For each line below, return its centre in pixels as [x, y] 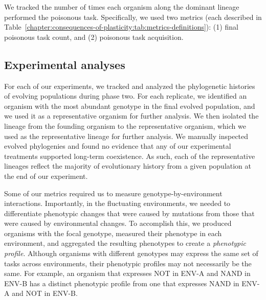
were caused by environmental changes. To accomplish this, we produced [118, 223]
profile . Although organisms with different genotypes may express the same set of [131, 253]
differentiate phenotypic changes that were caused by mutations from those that [129, 213]
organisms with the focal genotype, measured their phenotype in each [113, 233]
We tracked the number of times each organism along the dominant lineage [122, 7]
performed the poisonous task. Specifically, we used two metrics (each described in [133, 17]
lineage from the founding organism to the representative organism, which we [125, 125]
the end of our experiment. [46, 176]
